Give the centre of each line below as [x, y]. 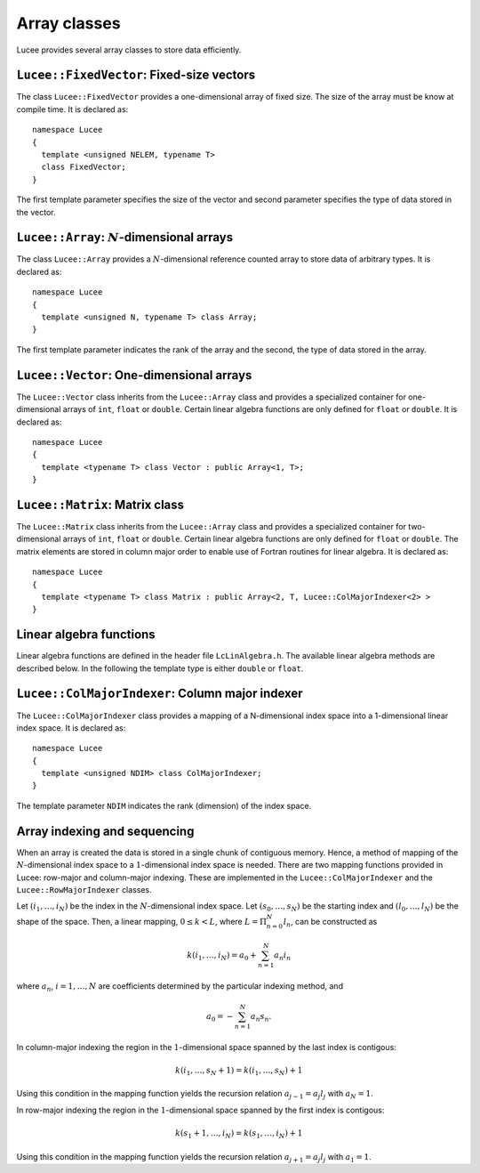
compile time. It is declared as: [72, 109]
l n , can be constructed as [330, 922]
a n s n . [261, 1017]
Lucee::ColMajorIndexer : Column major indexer [160, 694]
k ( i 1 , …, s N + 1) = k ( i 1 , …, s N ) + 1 [239, 1071]
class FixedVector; [84, 167]
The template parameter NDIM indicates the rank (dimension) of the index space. [164, 805]
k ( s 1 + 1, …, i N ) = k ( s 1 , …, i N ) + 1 [239, 1134]
